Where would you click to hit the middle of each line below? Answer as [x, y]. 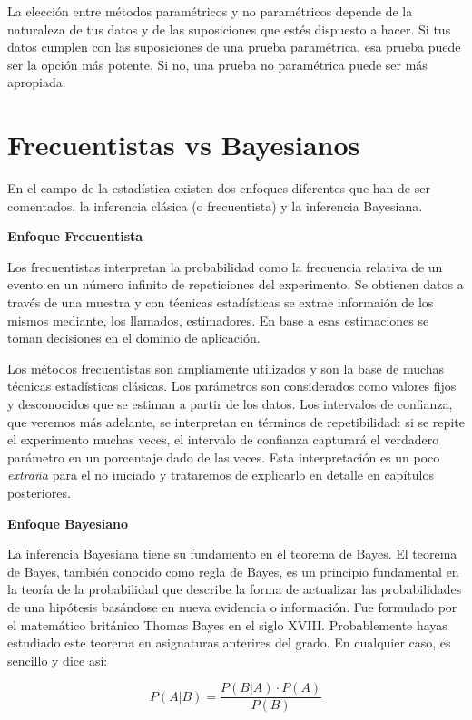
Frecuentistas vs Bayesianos [184, 145]
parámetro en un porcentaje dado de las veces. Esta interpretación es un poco [224, 457]
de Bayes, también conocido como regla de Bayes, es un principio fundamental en [233, 571]
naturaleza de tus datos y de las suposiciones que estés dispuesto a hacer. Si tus [229, 29]
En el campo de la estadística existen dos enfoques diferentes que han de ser [219, 188]
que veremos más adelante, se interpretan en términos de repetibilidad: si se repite [236, 421]
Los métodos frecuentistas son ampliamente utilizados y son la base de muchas [226, 368]
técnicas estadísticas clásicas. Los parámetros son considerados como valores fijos [232, 386]
